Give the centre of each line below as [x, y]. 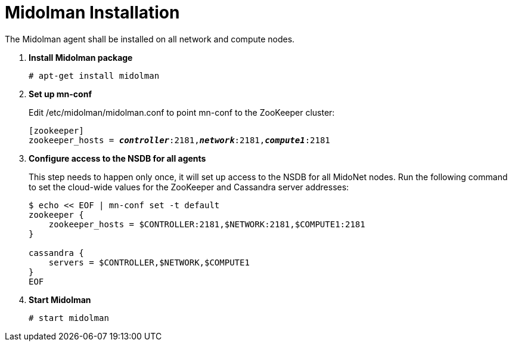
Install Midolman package [81, 57]
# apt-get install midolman [94, 75]
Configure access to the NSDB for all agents [117, 158]
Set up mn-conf [60, 94]
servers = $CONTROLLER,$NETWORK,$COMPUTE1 [149, 262]
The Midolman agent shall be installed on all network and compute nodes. [150, 39]
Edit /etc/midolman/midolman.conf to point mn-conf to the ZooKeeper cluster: [182, 112]
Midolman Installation [92, 13]
